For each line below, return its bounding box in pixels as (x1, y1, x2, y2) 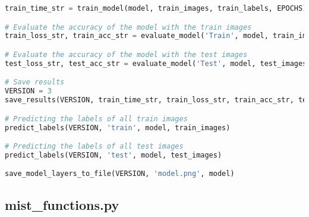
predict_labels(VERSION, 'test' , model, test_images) (5, 150, 222, 159)
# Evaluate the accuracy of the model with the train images (5, 23, 252, 32)
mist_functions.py (5, 195, 119, 213)
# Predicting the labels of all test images (5, 142, 184, 151)
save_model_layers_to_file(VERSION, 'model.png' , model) (5, 169, 235, 178)
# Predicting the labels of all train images (5, 114, 188, 123)
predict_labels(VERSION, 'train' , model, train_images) (5, 123, 231, 132)
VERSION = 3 (5, 87, 52, 96)
